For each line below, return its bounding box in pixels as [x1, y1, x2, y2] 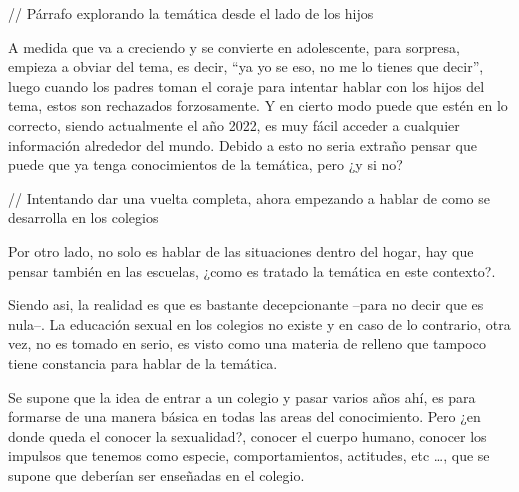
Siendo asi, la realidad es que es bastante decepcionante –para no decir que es [8, 294, 484, 315]
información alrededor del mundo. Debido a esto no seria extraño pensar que [8, 134, 477, 155]
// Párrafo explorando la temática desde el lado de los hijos [8, 3, 374, 23]
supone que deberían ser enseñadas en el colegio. [8, 464, 305, 485]
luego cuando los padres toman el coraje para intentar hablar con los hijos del [8, 75, 485, 96]
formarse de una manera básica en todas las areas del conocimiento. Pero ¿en [8, 406, 481, 427]
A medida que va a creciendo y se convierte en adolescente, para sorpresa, [8, 36, 460, 57]
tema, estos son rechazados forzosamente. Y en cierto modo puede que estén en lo [8, 95, 508, 116]
